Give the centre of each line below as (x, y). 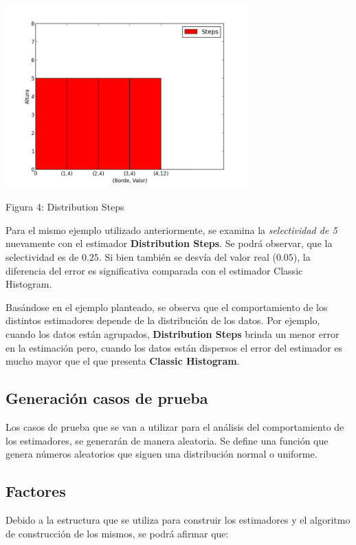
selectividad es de (42, 256)
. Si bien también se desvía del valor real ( (187, 256)
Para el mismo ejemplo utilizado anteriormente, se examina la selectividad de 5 (171, 229)
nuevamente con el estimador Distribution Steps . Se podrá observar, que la (169, 243)
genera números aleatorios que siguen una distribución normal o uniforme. (162, 454)
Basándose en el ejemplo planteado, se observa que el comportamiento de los (167, 307)
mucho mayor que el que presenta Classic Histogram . (123, 361)
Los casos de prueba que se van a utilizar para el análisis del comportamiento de (175, 426)
